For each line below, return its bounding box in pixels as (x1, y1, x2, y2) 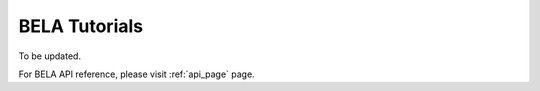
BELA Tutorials (18, 15, 144, 37)
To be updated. (18, 50, 82, 62)
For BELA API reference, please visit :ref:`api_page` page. (18, 68, 255, 80)
